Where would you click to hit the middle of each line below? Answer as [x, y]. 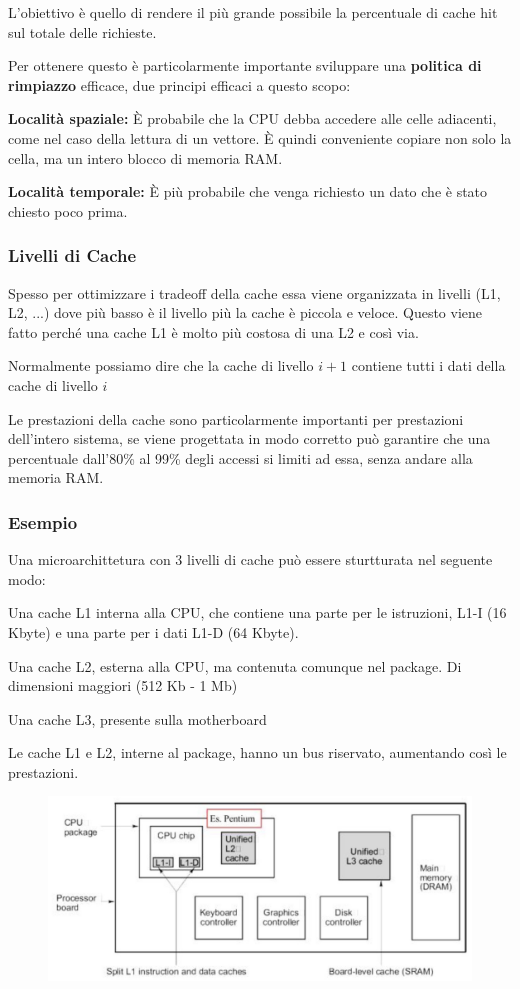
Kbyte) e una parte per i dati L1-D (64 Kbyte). [153, 631]
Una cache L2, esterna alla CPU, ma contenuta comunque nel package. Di [235, 665]
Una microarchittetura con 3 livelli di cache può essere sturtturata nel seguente [250, 559]
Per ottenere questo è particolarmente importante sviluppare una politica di [245, 65]
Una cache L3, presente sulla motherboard [137, 718]
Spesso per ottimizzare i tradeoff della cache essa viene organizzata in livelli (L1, [254, 292]
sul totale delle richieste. [82, 31]
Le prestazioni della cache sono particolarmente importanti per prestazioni [236, 418]
